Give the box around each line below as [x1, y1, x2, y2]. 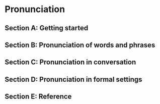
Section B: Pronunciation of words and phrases [5, 40, 155, 49]
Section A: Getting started [5, 24, 89, 32]
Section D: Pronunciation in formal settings [5, 75, 142, 84]
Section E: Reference [5, 92, 72, 101]
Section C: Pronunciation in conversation [5, 58, 136, 67]
